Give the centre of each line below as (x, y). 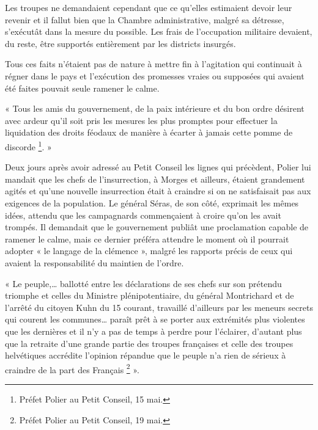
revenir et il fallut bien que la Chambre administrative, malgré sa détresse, (145, 19)
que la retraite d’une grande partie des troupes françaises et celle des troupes (149, 343)
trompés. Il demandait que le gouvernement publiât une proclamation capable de (157, 227)
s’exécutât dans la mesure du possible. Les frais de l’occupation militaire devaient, (159, 31)
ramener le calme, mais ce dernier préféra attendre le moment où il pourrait (147, 239)
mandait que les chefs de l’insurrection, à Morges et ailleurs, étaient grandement (155, 179)
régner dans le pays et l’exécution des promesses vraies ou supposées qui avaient (155, 75)
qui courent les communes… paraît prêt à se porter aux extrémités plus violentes (155, 319)
